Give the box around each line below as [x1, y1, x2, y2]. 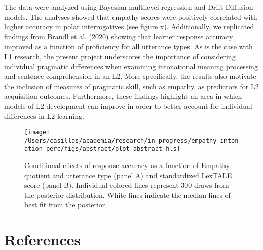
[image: [24, 129, 50, 136]
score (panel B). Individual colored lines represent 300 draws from [24, 180, 229, 190]
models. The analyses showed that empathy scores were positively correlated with [4, 11, 257, 22]
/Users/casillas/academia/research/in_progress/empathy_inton [24, 137, 239, 144]
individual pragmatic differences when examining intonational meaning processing [4, 61, 258, 71]
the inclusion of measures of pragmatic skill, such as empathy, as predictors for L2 [4, 80, 259, 91]
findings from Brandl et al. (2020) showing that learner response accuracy [4, 31, 233, 41]
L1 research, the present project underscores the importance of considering [4, 51, 236, 61]
